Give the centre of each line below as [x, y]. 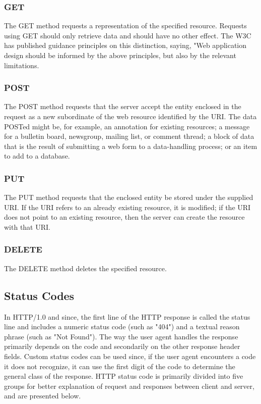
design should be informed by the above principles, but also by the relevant [120, 55]
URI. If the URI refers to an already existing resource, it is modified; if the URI [127, 207]
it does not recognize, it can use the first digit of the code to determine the [120, 366]
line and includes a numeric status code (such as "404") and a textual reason [122, 326]
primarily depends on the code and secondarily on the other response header [122, 346]
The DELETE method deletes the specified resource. [85, 268]
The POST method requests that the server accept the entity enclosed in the [123, 106]
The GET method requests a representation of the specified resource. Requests [125, 26]
